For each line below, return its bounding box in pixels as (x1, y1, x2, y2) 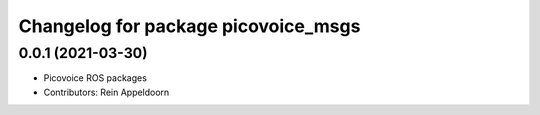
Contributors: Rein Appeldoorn (43, 86, 170, 98)
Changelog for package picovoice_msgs (18, 15, 361, 37)
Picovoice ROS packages (43, 72, 147, 84)
